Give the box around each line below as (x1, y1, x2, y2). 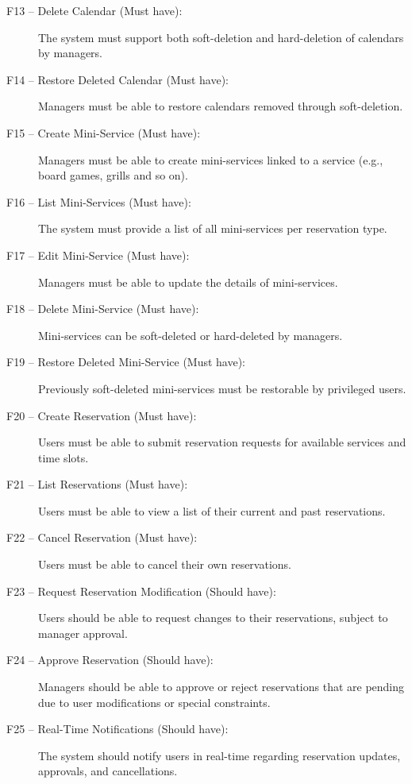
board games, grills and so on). (38, 167, 188, 183)
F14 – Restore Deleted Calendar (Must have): (6, 71, 229, 87)
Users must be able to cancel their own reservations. (38, 556, 291, 573)
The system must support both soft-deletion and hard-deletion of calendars (38, 29, 404, 45)
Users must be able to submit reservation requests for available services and (38, 434, 406, 450)
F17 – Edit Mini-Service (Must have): (6, 246, 190, 263)
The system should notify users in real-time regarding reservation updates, (38, 747, 401, 763)
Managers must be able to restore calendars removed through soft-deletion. (38, 98, 403, 114)
